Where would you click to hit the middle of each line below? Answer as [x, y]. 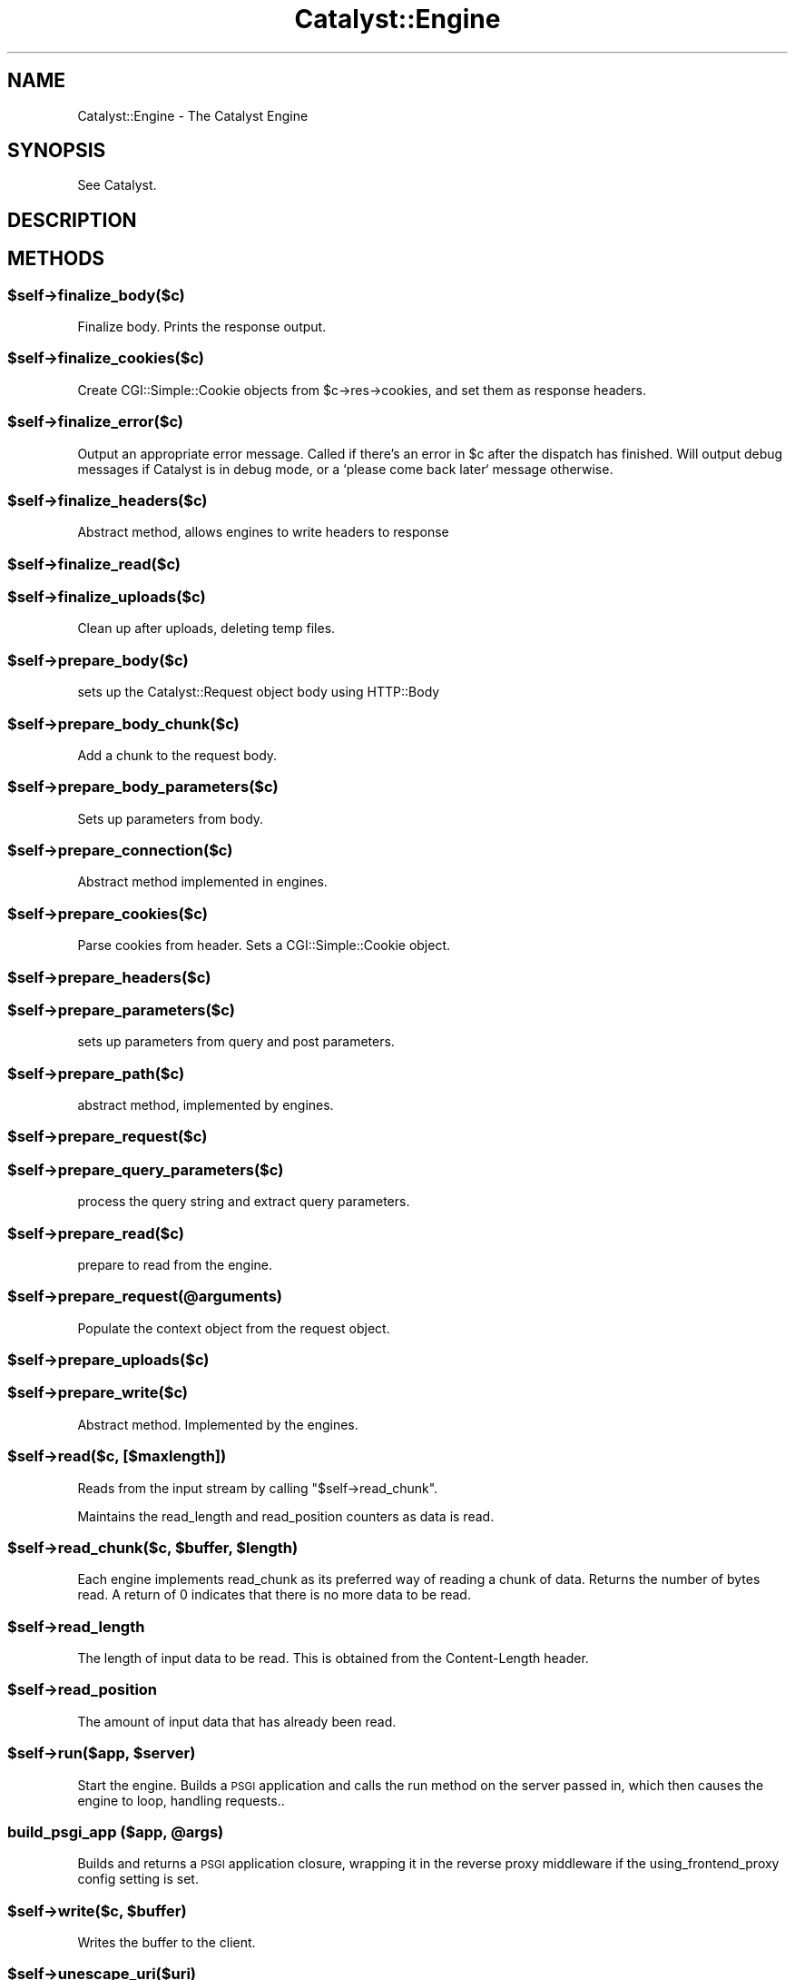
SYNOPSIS [57, 151]
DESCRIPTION [72, 220]
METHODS [56, 259]
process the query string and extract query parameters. [244, 1202]
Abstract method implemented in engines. [202, 882]
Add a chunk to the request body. [177, 755]
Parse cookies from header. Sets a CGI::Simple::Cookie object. [264, 945]
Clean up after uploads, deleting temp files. [206, 629]
